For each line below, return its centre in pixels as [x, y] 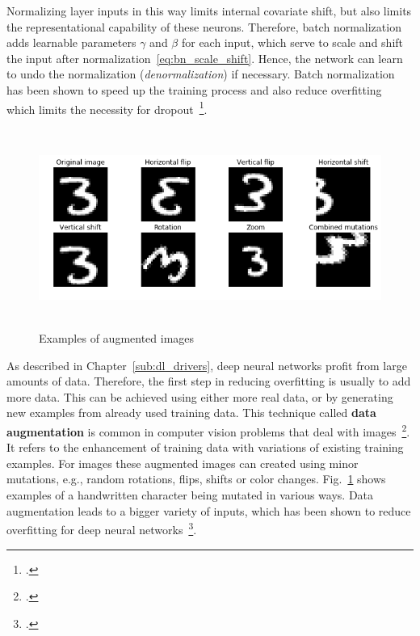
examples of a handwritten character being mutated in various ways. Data [190, 495]
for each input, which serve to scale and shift [292, 42]
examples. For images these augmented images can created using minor [183, 463]
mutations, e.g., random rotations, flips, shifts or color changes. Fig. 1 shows [196, 479]
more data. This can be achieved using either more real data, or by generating [200, 396]
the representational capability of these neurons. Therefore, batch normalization [204, 26]
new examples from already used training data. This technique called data [191, 413]
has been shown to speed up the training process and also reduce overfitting [194, 89]
